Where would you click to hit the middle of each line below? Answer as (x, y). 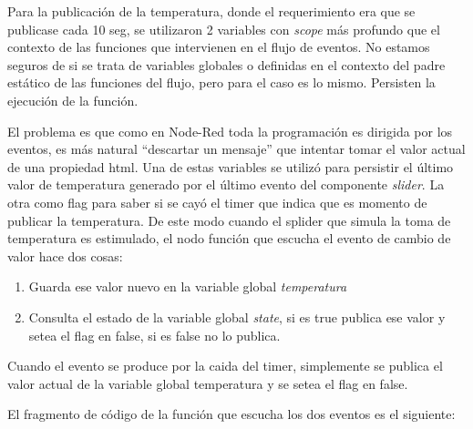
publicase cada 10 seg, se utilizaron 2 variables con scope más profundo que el (224, 29)
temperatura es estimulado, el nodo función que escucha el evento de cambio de (229, 238)
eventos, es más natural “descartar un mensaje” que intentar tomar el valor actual (236, 149)
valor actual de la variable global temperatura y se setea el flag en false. (208, 383)
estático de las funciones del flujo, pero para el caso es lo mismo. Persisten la (221, 82)
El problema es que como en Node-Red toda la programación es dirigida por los (230, 131)
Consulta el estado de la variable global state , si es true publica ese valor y (237, 317)
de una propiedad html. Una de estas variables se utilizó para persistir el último (231, 166)
